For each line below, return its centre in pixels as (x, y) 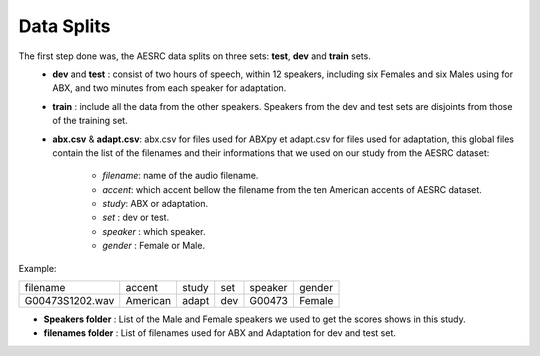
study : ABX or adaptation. (155, 204)
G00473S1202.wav (69, 301)
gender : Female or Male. (153, 246)
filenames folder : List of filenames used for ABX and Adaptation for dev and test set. (220, 333)
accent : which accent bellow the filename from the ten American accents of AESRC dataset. (292, 189)
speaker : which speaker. (154, 231)
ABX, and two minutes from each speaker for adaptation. (169, 88)
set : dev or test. (136, 217)
